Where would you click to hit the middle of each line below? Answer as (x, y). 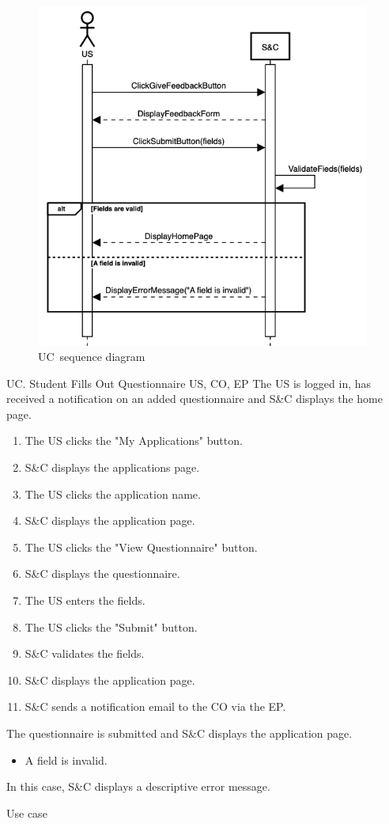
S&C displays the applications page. (112, 467)
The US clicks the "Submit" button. (111, 627)
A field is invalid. (66, 759)
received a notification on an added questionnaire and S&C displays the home (194, 399)
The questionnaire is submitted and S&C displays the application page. (179, 733)
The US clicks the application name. (113, 494)
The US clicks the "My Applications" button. (134, 440)
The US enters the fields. (85, 600)
